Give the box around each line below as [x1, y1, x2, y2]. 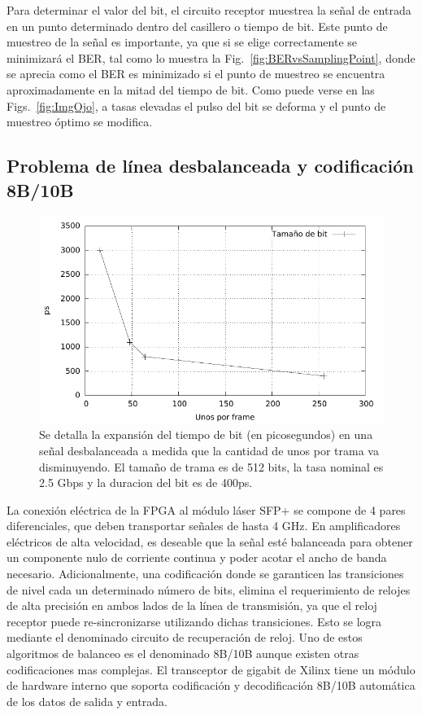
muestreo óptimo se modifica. [7, 113, 153, 130]
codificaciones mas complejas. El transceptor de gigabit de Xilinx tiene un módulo [7, 660, 415, 678]
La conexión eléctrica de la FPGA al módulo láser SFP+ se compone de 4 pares [7, 501, 406, 518]
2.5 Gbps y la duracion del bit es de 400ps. [39, 474, 253, 491]
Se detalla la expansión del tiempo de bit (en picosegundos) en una [39, 426, 373, 443]
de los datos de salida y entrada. [7, 692, 167, 709]
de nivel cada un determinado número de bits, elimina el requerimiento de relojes [7, 581, 411, 598]
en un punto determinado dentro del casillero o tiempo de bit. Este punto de [7, 17, 388, 34]
